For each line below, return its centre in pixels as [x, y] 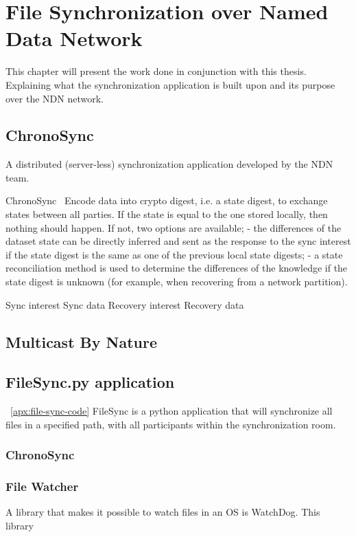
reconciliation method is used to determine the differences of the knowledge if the [177, 268]
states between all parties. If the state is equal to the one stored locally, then [167, 214]
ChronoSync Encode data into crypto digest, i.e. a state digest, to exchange [167, 200]
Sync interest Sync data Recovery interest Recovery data [125, 304]
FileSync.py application [90, 382]
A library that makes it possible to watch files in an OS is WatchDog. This [163, 512]
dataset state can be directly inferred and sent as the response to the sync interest [178, 241]
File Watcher [42, 486]
